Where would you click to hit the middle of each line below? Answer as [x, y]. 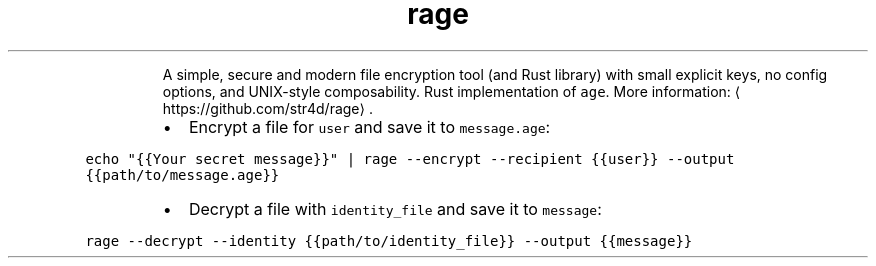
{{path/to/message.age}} [182, 174]
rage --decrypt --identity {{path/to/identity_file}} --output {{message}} [389, 240]
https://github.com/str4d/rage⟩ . [267, 108]
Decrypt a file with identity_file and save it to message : [395, 208]
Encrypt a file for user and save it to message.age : [369, 126]
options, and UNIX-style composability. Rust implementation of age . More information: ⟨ [451, 91]
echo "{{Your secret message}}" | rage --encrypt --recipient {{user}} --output [410, 158]
